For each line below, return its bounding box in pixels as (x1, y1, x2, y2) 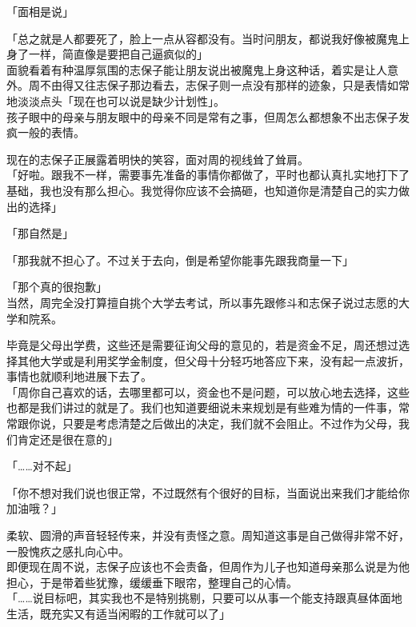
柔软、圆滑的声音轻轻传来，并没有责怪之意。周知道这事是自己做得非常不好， (6, 527, 410, 544)
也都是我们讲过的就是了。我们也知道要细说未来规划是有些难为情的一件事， (6, 399, 398, 416)
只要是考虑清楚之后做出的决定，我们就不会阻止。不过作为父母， (62, 415, 398, 432)
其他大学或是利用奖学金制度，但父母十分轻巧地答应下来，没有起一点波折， (17, 352, 410, 369)
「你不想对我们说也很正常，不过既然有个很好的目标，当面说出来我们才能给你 (6, 484, 410, 501)
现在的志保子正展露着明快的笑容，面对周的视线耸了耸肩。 (6, 150, 309, 167)
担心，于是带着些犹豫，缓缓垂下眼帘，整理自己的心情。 (6, 573, 298, 590)
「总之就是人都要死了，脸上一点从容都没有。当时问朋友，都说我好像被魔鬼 (6, 30, 398, 46)
